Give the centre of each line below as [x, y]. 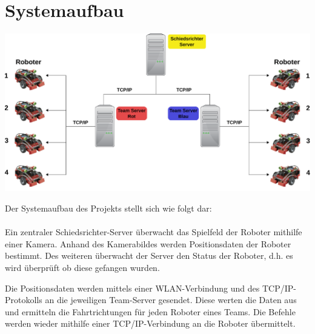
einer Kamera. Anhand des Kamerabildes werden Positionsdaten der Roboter [148, 243]
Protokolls [24, 300]
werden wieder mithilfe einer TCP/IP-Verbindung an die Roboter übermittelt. [150, 323]
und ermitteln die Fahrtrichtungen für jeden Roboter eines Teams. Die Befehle [150, 311]
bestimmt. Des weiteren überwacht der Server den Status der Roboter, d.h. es [149, 256]
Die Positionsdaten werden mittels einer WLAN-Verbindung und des [132, 288]
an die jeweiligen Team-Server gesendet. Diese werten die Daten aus [171, 300]
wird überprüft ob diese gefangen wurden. [82, 268]
